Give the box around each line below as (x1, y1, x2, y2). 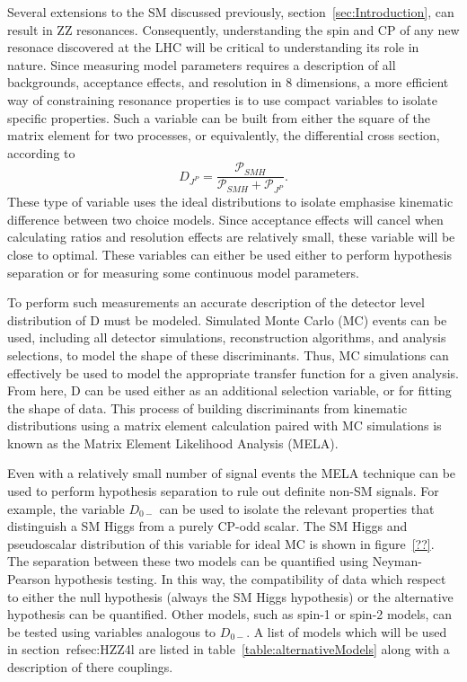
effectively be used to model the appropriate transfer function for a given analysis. (7, 363, 459, 382)
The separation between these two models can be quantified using (7, 552, 369, 571)
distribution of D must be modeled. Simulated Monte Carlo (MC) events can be (7, 310, 447, 329)
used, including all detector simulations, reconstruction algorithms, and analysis (7, 328, 446, 347)
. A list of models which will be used (246, 622, 447, 641)
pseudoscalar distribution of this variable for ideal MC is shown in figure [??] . (7, 534, 435, 553)
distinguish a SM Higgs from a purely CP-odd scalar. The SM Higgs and (7, 517, 408, 536)
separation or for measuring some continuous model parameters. (7, 262, 359, 281)
